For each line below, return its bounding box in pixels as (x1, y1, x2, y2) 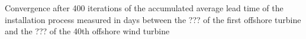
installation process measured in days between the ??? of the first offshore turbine (5, 13, 301, 25)
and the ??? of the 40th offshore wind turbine (5, 25, 170, 37)
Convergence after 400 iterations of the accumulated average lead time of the (5, 2, 284, 14)
